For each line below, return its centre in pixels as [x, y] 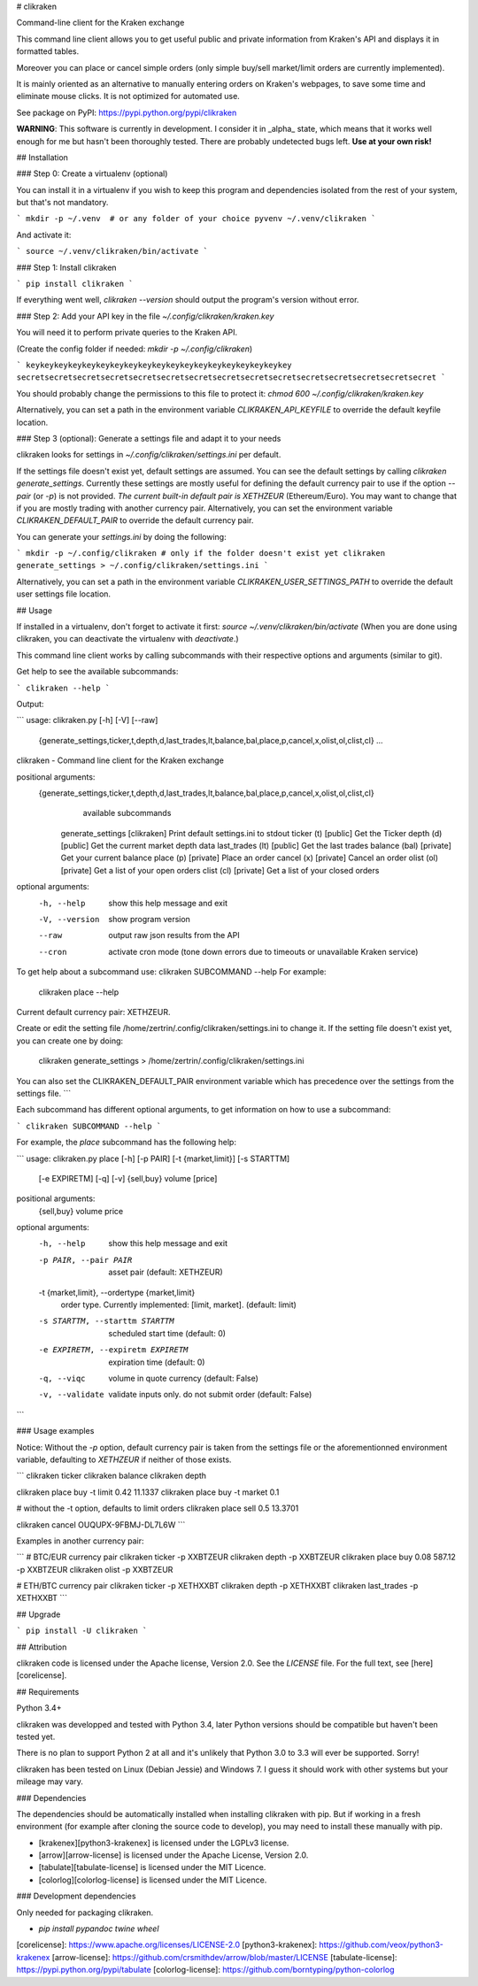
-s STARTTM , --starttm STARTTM [106, 1321]
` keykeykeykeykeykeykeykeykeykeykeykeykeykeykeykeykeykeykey [154, 365]
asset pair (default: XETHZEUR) [166, 1272]
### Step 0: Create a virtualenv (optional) [92, 173]
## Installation [42, 157]
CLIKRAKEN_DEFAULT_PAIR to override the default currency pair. [135, 520]
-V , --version [69, 920]
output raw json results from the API [174, 935]
